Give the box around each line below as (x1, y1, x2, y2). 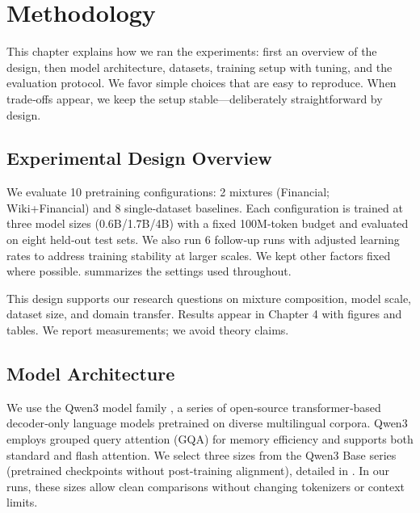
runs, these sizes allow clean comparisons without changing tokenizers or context (6, 477, 405, 494)
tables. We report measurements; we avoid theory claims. (6, 322, 289, 338)
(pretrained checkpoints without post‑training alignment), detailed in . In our (6, 462, 390, 479)
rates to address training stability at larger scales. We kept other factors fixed (6, 246, 391, 263)
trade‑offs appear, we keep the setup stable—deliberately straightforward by (6, 90, 383, 107)
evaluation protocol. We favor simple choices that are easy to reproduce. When (6, 74, 397, 91)
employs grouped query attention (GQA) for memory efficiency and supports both (6, 431, 414, 448)
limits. (6, 494, 38, 511)
